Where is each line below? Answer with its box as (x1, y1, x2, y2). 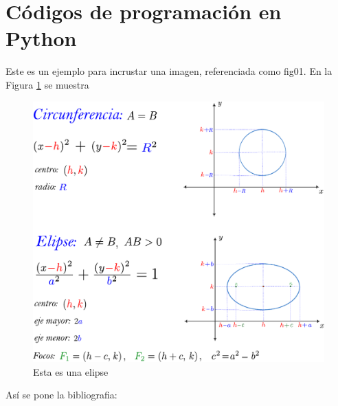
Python (5, 24, 77, 52)
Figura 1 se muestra (5, 77, 89, 91)
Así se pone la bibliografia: (5, 387, 117, 402)
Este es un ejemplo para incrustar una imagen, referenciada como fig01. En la (5, 64, 333, 78)
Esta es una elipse (33, 364, 109, 379)
